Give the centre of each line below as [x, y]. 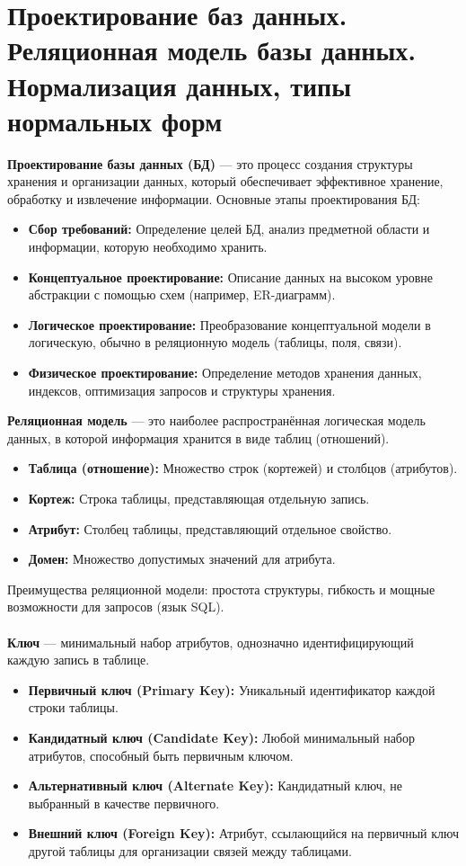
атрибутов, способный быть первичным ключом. [161, 755]
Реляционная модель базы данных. [212, 50]
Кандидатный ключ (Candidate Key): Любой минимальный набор [221, 737]
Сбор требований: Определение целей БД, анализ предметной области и [229, 229]
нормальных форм [115, 120]
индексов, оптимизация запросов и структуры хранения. [182, 390]
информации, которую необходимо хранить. [148, 247]
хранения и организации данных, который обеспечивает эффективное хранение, [225, 181]
